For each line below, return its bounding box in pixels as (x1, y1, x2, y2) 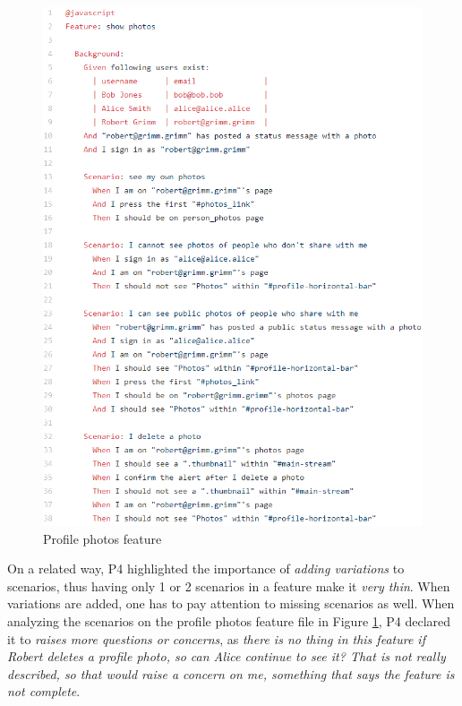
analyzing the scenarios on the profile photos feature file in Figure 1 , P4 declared (7, 611, 451, 630)
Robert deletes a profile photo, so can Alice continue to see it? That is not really (7, 647, 446, 666)
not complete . (7, 682, 81, 701)
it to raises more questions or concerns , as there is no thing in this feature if (7, 629, 425, 648)
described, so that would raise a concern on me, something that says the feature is (7, 664, 455, 683)
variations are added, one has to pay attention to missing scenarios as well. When (7, 594, 455, 613)
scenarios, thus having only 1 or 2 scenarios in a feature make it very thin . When (7, 576, 450, 595)
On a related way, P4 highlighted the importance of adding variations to (7, 559, 405, 578)
